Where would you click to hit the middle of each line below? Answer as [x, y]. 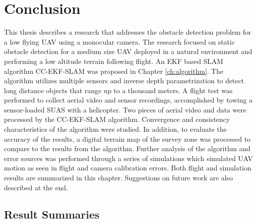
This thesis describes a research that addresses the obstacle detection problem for [128, 32]
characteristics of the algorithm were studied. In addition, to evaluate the [115, 129]
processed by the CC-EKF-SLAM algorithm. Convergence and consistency [117, 119]
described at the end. [36, 187]
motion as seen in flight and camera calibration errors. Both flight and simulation [128, 168]
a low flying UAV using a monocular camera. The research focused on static [120, 41]
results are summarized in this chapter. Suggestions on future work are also [119, 178]
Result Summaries [52, 214]
